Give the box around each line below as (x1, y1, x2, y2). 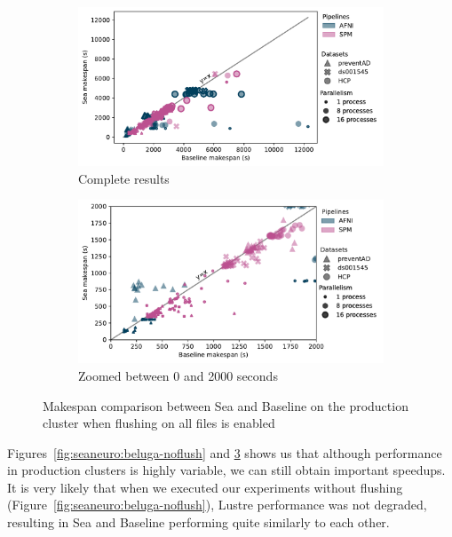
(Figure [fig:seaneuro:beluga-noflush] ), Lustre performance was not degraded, (7, 495, 427, 514)
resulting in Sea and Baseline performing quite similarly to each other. (7, 513, 390, 532)
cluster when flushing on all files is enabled (43, 414, 275, 432)
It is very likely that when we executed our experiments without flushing (7, 478, 403, 496)
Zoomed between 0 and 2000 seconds (78, 366, 278, 384)
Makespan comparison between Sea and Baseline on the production (43, 396, 408, 415)
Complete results (78, 169, 170, 187)
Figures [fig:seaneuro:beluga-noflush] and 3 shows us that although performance (7, 443, 442, 462)
